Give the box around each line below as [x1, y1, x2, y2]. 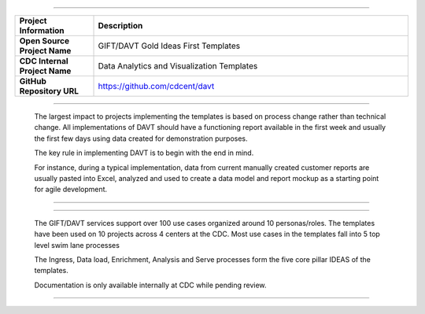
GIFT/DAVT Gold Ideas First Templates [98, 40, 240, 51]
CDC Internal [19, 56, 68, 66]
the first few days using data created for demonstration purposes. [34, 134, 248, 143]
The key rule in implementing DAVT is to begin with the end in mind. [34, 148, 254, 157]
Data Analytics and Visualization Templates [98, 61, 258, 71]
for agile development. [34, 185, 108, 194]
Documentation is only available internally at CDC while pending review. [34, 280, 267, 290]
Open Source [19, 35, 70, 46]
